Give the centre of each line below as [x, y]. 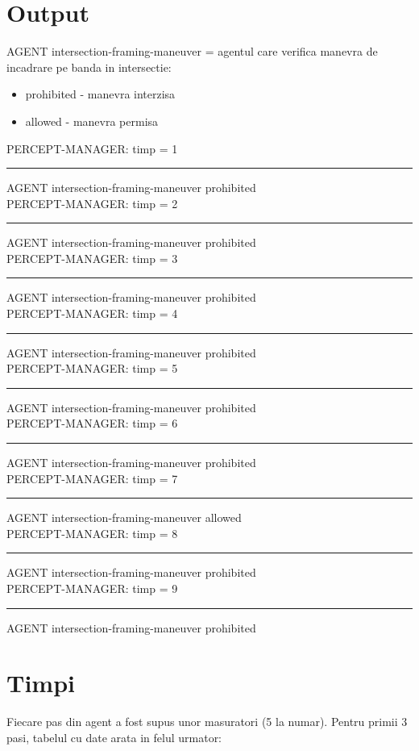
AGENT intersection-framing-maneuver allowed [124, 517]
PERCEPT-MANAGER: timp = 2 [92, 203]
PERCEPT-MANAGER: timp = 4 [92, 313]
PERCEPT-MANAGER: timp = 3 [92, 258]
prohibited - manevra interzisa [100, 94]
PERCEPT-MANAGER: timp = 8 [92, 533]
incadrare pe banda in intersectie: [89, 67]
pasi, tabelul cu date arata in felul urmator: [114, 737]
